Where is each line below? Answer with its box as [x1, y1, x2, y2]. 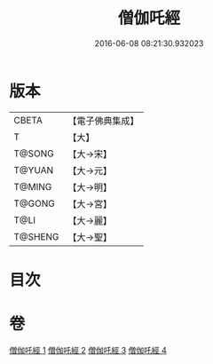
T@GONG [13, 197, 55, 210]
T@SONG [13, 147, 55, 160]
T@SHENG [13, 230, 59, 242]
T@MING [13, 180, 52, 193]
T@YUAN [13, 163, 54, 176]
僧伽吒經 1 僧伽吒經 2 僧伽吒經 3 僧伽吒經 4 [9, 344, 167, 355]
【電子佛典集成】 [67, 115, 139, 127]
